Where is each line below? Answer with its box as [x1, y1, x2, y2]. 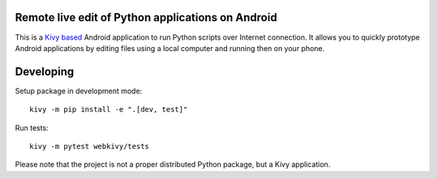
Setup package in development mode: [15, 86, 143, 96]
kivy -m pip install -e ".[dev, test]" [29, 105, 188, 114]
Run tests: [15, 122, 49, 133]
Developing [15, 65, 75, 79]
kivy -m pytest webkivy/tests [29, 142, 150, 151]
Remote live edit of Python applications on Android [15, 11, 277, 24]
